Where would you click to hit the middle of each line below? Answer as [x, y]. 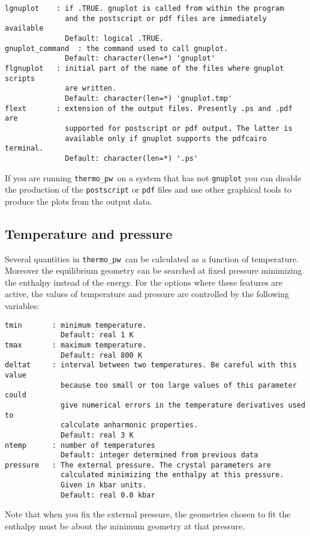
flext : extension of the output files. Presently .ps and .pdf [149, 108]
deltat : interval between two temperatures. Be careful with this [151, 365]
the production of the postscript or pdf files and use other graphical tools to [148, 189]
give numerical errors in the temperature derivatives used [183, 405]
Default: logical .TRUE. [114, 38]
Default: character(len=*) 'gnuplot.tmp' [149, 98]
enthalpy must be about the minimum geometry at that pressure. [125, 526]
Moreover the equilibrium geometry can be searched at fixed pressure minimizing [154, 270]
